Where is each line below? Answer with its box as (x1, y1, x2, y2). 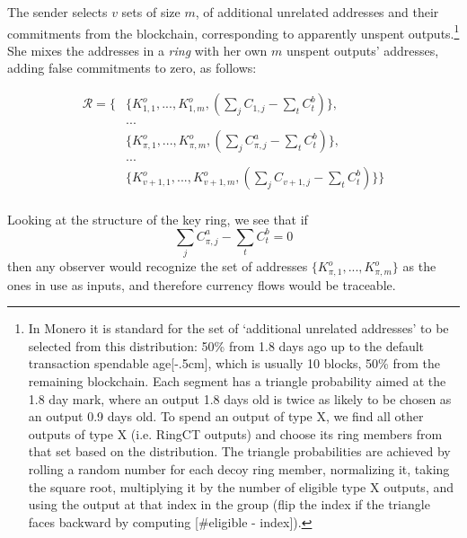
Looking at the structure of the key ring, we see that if (7, 209, 308, 228)
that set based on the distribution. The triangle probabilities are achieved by (28, 442, 451, 461)
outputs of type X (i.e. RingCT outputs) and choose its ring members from (28, 424, 443, 443)
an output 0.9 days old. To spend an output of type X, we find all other (28, 407, 424, 426)
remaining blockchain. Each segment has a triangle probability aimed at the (28, 372, 446, 391)
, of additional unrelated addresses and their (195, 3, 439, 21)
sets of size (121, 3, 181, 21)
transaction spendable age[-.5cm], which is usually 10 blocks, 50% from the (28, 354, 440, 373)
